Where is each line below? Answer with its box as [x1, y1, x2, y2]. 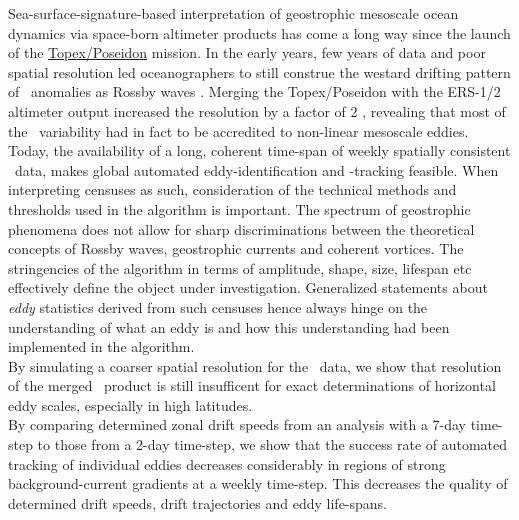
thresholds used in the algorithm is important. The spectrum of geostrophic [8, 198, 471, 219]
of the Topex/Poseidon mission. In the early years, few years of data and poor [8, 42, 486, 63]
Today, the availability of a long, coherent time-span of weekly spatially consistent [8, 140, 511, 161]
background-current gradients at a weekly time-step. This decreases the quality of [8, 473, 508, 494]
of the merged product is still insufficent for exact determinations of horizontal [8, 375, 496, 396]
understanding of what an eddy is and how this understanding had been [8, 316, 450, 337]
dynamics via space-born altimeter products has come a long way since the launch [8, 22, 511, 43]
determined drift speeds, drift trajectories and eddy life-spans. [8, 492, 388, 513]
